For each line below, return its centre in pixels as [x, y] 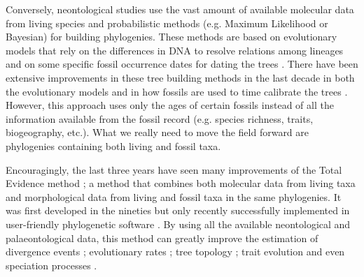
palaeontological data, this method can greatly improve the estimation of [162, 238]
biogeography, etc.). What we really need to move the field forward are [157, 132]
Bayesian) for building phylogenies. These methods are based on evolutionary [171, 37]
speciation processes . [51, 265]
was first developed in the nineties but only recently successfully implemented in [178, 210]
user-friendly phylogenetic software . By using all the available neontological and [178, 224]
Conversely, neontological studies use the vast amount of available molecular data [180, 9]
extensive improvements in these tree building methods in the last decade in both [180, 77]
